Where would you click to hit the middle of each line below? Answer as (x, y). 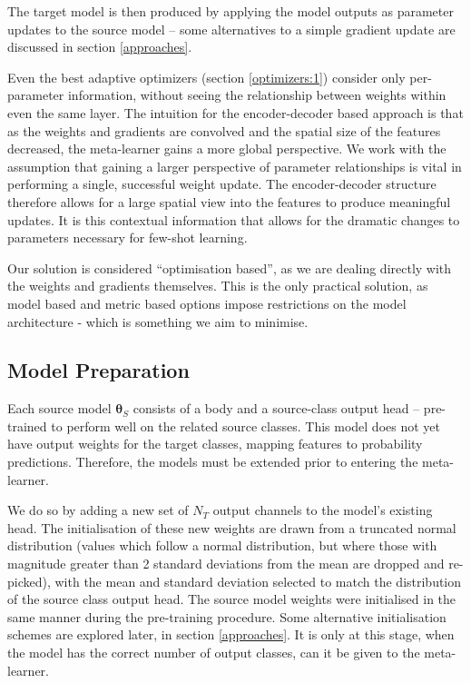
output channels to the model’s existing (323, 510)
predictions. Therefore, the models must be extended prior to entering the (213, 462)
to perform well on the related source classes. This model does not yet (245, 426)
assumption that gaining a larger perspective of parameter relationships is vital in (235, 166)
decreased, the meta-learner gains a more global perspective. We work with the (227, 148)
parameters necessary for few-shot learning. (128, 238)
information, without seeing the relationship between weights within (257, 95)
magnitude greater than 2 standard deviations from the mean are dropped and (226, 564)
